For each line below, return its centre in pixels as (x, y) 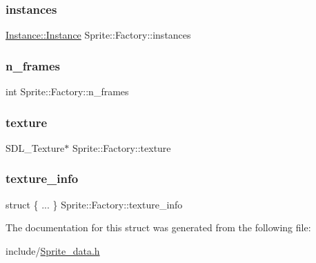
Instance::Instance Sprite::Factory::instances (98, 35)
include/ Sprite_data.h (53, 250)
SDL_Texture (35, 147)
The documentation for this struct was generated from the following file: (158, 227)
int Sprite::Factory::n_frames (67, 91)
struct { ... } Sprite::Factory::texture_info (94, 204)
